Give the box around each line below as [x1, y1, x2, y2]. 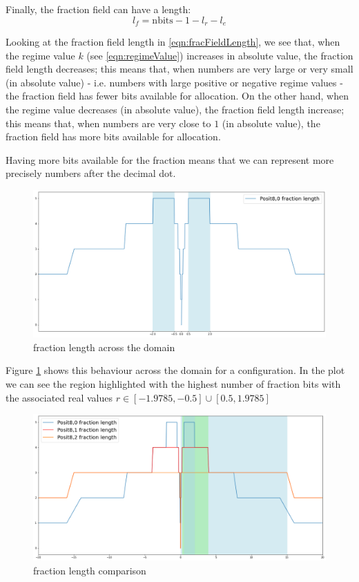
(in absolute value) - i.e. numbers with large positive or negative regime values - [6, 75, 343, 89]
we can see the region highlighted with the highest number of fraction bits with [6, 377, 341, 391]
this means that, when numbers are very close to [6, 115, 211, 130]
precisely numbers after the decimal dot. [6, 166, 176, 180]
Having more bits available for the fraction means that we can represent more [6, 152, 334, 167]
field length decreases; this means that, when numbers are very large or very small [6, 62, 353, 76]
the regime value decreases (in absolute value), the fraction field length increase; [6, 102, 345, 117]
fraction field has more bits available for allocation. [6, 129, 221, 144]
